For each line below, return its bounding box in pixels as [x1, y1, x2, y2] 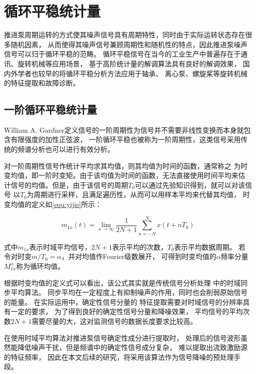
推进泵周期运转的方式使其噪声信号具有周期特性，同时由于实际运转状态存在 [4, 29, 245, 40]
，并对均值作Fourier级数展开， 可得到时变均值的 [61, 251, 217, 261]
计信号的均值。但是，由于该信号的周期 [4, 179, 128, 190]
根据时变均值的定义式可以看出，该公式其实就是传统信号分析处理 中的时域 [4, 277, 241, 288]
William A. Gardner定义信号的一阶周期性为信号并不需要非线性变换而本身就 [4, 124, 244, 135]
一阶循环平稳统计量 [4, 102, 97, 117]
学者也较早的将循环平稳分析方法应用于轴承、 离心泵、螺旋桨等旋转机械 [17, 68, 248, 78]
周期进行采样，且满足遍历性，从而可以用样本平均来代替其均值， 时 [33, 189, 250, 200]
